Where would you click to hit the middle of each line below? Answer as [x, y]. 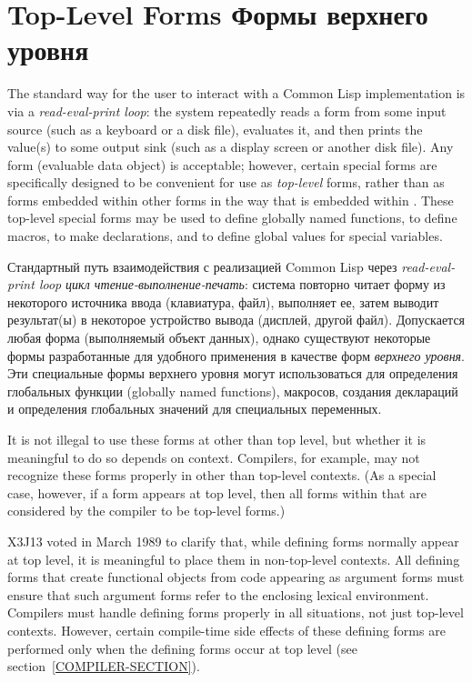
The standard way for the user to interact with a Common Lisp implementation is [236, 93]
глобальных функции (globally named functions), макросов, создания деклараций [233, 391]
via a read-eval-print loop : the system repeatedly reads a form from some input [227, 110]
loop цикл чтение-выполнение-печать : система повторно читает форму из [242, 284]
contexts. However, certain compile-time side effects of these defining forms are [226, 630]
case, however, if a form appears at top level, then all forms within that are [217, 492]
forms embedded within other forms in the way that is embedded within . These [231, 200]
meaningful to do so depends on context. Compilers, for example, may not [214, 457]
